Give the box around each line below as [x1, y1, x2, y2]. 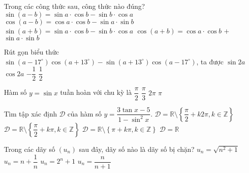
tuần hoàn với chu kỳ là [60, 87, 132, 97]
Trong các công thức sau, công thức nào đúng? [4, 1, 145, 11]
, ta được [196, 56, 224, 66]
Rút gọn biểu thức [4, 47, 59, 57]
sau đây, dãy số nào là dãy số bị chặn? [79, 144, 195, 154]
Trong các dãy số [4, 144, 55, 154]
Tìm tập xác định [4, 108, 57, 118]
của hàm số [67, 108, 102, 118]
